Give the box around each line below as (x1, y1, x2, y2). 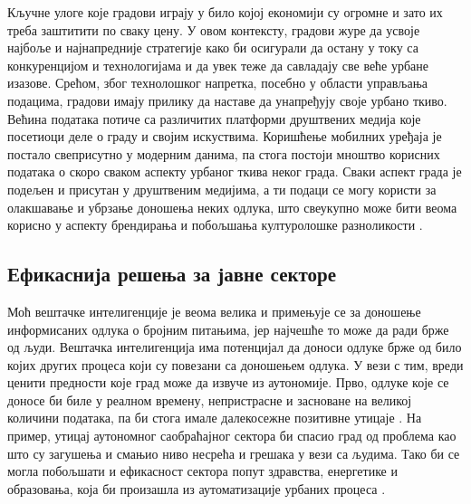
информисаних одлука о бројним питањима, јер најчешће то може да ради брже (7, 319, 449, 338)
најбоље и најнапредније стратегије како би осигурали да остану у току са (7, 38, 418, 57)
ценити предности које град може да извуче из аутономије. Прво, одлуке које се (7, 373, 449, 392)
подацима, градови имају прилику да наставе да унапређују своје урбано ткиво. (7, 90, 447, 109)
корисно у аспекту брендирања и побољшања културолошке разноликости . (7, 215, 423, 234)
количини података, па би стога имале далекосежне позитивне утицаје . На (7, 408, 422, 427)
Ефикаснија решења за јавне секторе (7, 260, 337, 288)
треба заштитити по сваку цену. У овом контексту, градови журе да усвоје (7, 20, 420, 39)
